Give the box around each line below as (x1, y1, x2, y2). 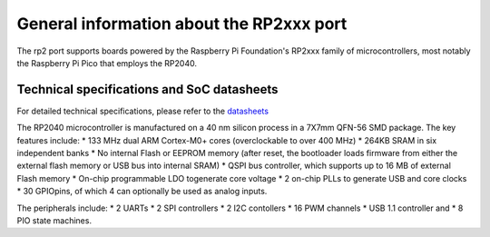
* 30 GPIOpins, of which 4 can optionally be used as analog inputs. (16, 186, 268, 197)
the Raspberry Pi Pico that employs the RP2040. (16, 57, 197, 68)
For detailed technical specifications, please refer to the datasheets (16, 105, 269, 116)
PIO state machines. (16, 214, 93, 226)
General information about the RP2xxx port (16, 14, 348, 34)
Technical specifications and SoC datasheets (16, 82, 279, 97)
